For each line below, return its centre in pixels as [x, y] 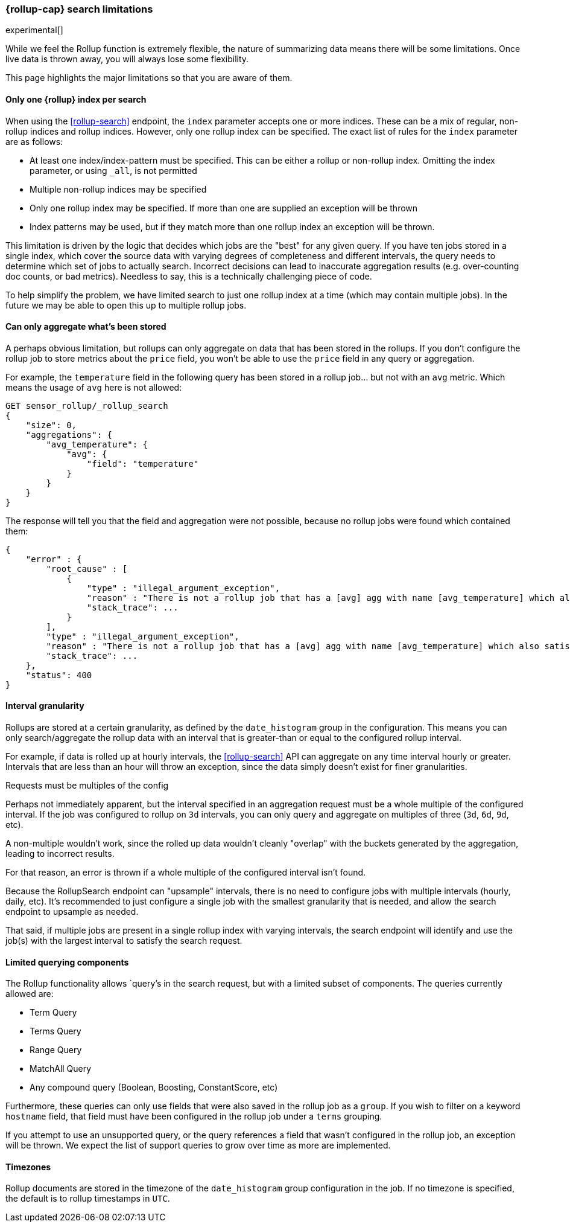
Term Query [53, 1013]
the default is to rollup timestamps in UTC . [88, 1199]
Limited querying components [67, 962]
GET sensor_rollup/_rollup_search [87, 405]
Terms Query [55, 1031]
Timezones [28, 1167]
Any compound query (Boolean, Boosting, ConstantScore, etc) [154, 1088]
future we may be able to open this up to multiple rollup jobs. [126, 305]
